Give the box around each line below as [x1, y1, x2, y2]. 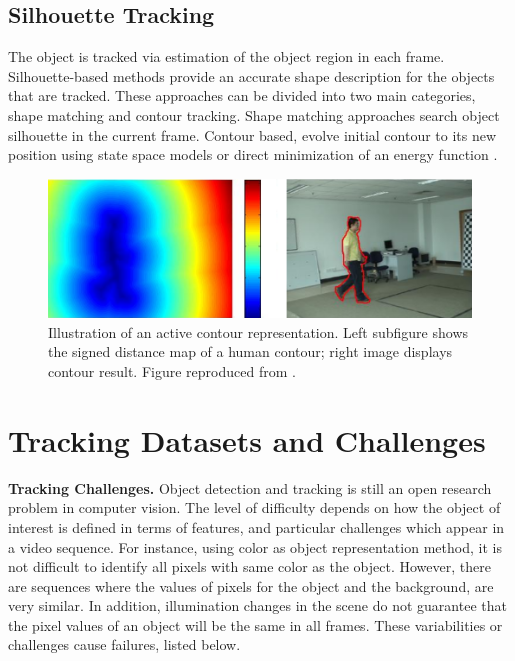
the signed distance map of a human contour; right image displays [48, 341, 453, 362]
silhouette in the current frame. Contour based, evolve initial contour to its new [8, 124, 497, 145]
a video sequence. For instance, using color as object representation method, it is [8, 536, 502, 557]
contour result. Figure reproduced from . [48, 361, 296, 381]
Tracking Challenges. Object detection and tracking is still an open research [8, 477, 492, 498]
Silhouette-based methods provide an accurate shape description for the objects [8, 65, 495, 86]
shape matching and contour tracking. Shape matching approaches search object [8, 104, 500, 125]
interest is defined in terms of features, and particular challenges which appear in [8, 516, 505, 537]
